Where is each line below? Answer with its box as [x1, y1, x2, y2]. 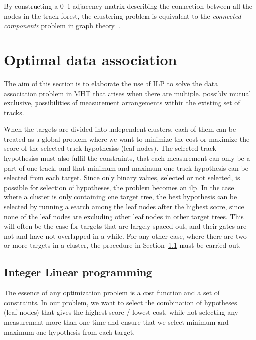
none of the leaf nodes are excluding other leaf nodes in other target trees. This [4, 211, 244, 221]
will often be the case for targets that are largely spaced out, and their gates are [4, 221, 247, 231]
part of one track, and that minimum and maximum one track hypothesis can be [4, 162, 248, 173]
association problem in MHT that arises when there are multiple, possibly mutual [4, 88, 251, 98]
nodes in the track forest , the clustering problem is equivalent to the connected [4, 10, 241, 21]
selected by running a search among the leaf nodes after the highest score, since [4, 201, 244, 212]
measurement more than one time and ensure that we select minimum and [4, 316, 229, 327]
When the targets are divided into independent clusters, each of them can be [4, 124, 236, 134]
